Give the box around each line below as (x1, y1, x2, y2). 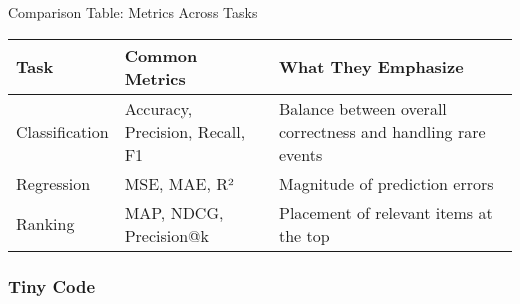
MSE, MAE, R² (124, 171, 234, 195)
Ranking (16, 212, 75, 236)
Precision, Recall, (124, 119, 246, 143)
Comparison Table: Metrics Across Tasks (8, 2, 258, 22)
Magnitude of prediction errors (279, 171, 494, 195)
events (279, 142, 323, 166)
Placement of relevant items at (279, 200, 493, 224)
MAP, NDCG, (124, 200, 224, 224)
